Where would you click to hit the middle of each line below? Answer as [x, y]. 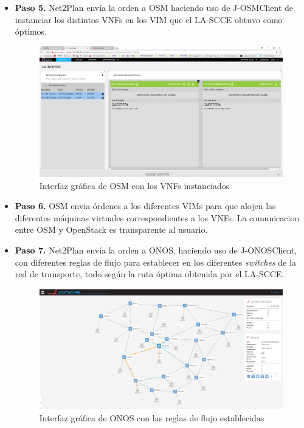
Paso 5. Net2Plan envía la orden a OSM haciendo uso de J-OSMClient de [154, 7]
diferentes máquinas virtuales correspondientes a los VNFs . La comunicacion [157, 217]
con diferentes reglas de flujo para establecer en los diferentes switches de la [155, 262]
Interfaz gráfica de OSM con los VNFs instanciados [134, 185]
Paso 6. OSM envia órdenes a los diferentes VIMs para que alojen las [145, 206]
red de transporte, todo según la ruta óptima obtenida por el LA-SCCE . [150, 274]
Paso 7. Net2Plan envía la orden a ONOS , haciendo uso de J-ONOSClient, [156, 250]
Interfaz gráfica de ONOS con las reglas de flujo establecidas [152, 417]
